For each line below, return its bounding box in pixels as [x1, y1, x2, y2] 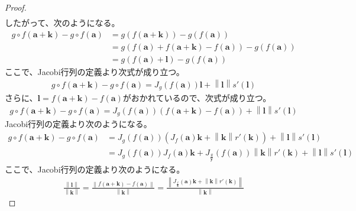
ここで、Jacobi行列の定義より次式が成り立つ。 [5, 65, 185, 77]
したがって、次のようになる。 [5, 17, 120, 29]
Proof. [5, 1, 27, 13]
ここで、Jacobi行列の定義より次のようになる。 [5, 163, 185, 175]
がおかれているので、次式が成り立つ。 [122, 92, 271, 104]
